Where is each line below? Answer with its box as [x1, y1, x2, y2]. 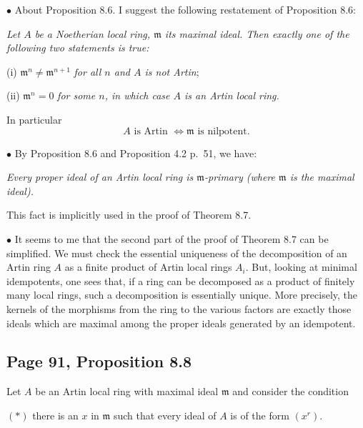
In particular [6, 111, 62, 126]
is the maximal [289, 169, 354, 184]
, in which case [104, 88, 170, 103]
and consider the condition [232, 384, 349, 399]
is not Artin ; [144, 64, 199, 79]
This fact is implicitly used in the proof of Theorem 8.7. [6, 207, 252, 222]
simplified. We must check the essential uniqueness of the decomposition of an [6, 245, 347, 260]
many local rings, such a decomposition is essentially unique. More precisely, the [6, 287, 358, 302]
